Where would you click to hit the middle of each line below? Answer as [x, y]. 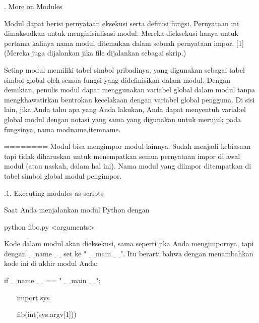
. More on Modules [33, 6]
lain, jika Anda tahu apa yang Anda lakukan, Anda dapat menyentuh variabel [125, 109]
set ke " [75, 253]
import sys [33, 297]
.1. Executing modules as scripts [54, 193]
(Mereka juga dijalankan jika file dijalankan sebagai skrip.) [95, 53]
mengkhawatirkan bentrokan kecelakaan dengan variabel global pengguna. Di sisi [129, 99]
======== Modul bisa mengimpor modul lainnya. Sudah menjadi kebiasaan [127, 146]
